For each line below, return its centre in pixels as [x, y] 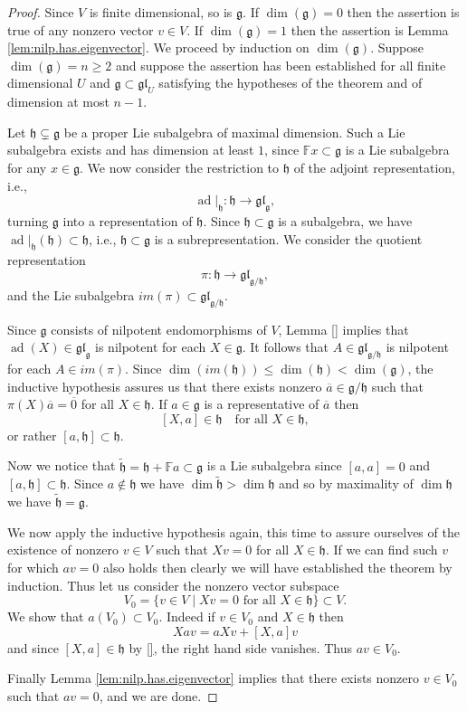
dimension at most [58, 102]
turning [28, 220]
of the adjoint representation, [374, 167]
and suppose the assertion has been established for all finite [281, 65]
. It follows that [286, 347]
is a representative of [262, 404]
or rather [32, 435]
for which [33, 567]
